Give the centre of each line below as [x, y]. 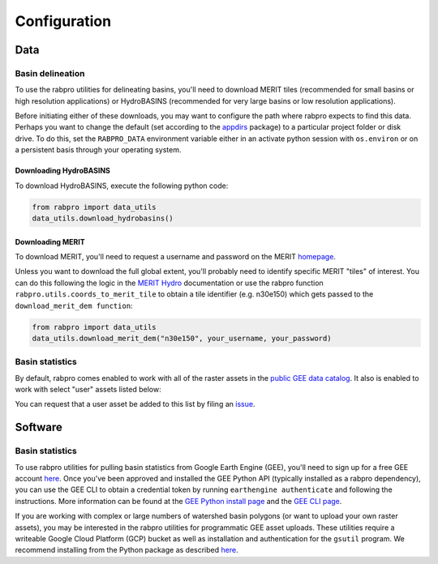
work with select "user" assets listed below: [88, 390]
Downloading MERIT [50, 241]
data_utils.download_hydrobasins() [103, 218]
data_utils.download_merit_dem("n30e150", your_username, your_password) [182, 338]
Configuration [63, 21]
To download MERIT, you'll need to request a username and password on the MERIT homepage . [176, 257]
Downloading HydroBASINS [63, 171]
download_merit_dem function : [74, 305]
